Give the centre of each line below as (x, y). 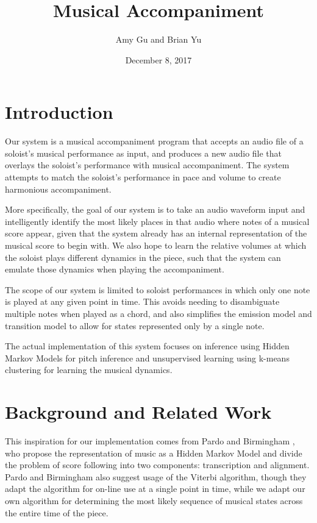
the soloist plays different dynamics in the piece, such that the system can (143, 257)
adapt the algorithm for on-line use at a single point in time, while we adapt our (155, 489)
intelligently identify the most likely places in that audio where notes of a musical (157, 221)
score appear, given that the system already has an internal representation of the (156, 233)
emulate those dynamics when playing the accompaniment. (115, 269)
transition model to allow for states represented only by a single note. (135, 325)
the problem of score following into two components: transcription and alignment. (157, 465)
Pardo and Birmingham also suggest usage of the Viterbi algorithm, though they (156, 476)
